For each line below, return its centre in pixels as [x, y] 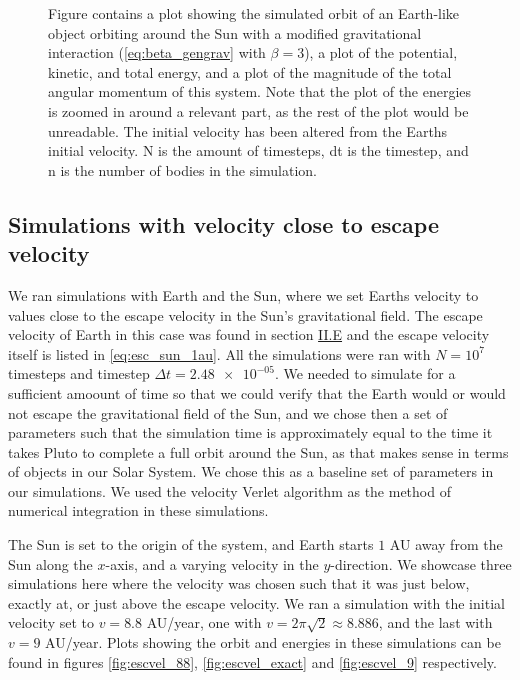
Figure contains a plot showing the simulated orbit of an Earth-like [254, 13]
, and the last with [435, 622]
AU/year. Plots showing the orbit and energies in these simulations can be [273, 642]
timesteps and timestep [79, 373]
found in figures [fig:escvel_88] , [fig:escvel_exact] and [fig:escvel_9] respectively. [252, 661]
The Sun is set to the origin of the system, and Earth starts [191, 544]
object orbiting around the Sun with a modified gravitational [235, 32]
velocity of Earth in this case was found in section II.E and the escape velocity [249, 334]
